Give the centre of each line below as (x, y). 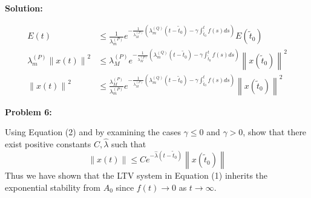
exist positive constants (48, 144)
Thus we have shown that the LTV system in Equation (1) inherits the (136, 175)
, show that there (275, 132)
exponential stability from (53, 187)
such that (129, 144)
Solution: (24, 8)
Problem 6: (28, 111)
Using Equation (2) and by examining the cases (93, 132)
